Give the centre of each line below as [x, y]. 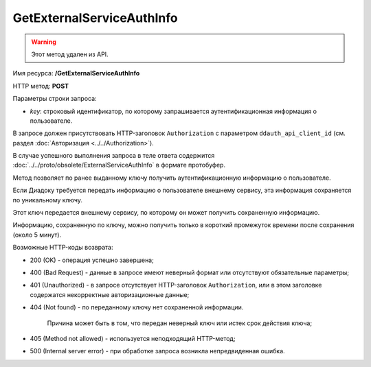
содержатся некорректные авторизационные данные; [110, 294]
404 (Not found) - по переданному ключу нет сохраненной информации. [137, 307]
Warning [44, 42]
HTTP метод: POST [41, 86]
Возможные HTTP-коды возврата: [63, 248]
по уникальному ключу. [47, 200]
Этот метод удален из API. [70, 54]
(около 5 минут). [37, 235]
